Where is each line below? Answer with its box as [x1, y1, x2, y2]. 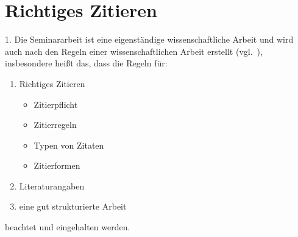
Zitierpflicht [34, 97, 78, 110]
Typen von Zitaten [34, 138, 104, 151]
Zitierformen [34, 159, 80, 172]
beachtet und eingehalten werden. [5, 221, 130, 233]
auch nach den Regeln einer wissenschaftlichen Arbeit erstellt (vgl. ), [5, 44, 263, 57]
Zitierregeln [34, 118, 77, 131]
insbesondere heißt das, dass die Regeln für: [5, 57, 168, 69]
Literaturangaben [19, 179, 85, 192]
